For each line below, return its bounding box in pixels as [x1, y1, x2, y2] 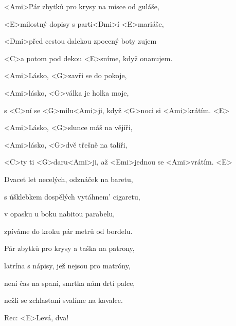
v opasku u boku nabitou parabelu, [4, 208, 115, 219]
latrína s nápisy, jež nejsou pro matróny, [4, 260, 131, 270]
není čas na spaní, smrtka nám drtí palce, [4, 277, 135, 288]
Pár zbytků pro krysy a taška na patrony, [4, 243, 135, 253]
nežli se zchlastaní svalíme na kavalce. [4, 295, 123, 305]
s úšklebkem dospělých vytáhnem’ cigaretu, [4, 191, 140, 202]
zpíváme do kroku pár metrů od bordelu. [4, 225, 133, 236]
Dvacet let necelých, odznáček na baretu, [4, 173, 133, 184]
